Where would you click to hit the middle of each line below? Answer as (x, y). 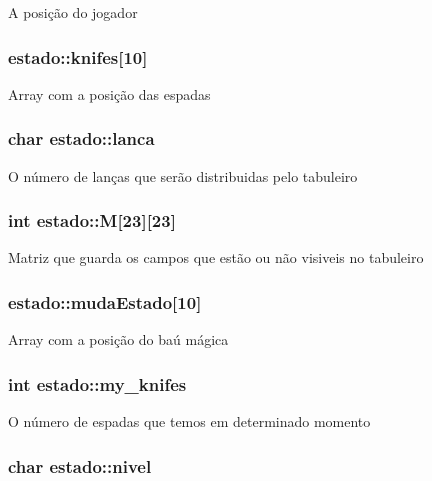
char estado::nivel (80, 465)
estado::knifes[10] (78, 56)
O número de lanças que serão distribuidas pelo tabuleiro (183, 175)
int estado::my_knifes (97, 383)
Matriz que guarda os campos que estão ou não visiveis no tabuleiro (216, 257)
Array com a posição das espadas (109, 93)
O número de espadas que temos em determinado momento (189, 421)
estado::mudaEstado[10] (105, 301)
